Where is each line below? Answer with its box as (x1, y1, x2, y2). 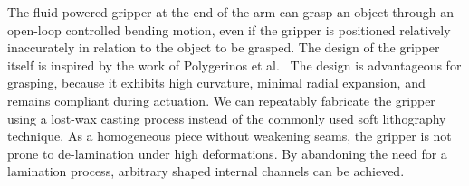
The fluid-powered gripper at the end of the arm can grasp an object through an (7, 3, 455, 21)
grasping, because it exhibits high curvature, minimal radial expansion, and (7, 73, 426, 92)
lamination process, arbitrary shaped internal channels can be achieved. (7, 162, 405, 181)
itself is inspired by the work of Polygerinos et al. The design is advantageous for (7, 55, 462, 74)
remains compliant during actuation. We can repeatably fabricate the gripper (7, 90, 435, 109)
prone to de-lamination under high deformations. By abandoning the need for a (7, 144, 447, 163)
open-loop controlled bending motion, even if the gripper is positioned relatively (7, 20, 451, 39)
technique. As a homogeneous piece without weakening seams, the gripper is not (7, 126, 452, 145)
